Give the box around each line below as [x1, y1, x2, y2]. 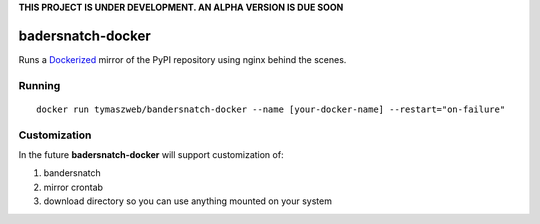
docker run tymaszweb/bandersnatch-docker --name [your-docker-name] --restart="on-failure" [36, 103, 506, 115]
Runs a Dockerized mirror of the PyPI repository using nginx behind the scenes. [18, 53, 347, 65]
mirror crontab [43, 181, 104, 193]
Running [18, 78, 61, 92]
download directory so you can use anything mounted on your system [43, 195, 332, 207]
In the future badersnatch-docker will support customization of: [18, 149, 284, 160]
